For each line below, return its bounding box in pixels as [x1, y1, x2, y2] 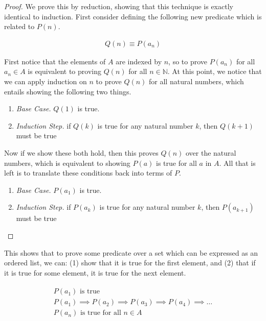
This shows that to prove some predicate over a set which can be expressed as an [4, 247, 258, 258]
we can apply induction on [4, 76, 87, 86]
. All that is [219, 157, 256, 168]
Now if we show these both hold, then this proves [4, 147, 159, 158]
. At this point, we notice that [167, 66, 262, 77]
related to [4, 21, 35, 32]
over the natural [185, 147, 236, 158]
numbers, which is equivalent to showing [4, 157, 130, 168]
